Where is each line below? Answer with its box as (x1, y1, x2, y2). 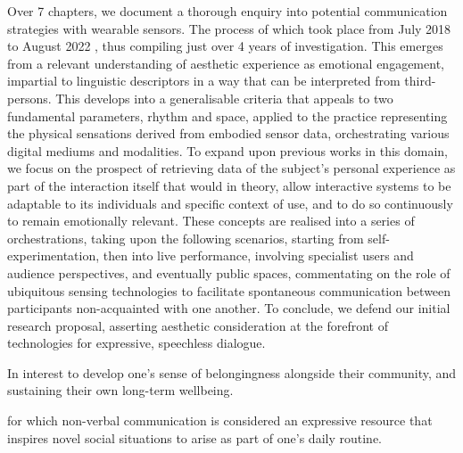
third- (404, 71, 436, 90)
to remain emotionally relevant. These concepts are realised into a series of (7, 211, 415, 230)
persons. (7, 88, 52, 107)
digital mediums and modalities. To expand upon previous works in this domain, (7, 141, 449, 160)
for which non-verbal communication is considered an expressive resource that (7, 411, 433, 430)
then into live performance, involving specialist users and (103, 246, 414, 265)
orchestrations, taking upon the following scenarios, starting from (7, 228, 364, 247)
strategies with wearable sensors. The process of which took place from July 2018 (7, 19, 451, 37)
